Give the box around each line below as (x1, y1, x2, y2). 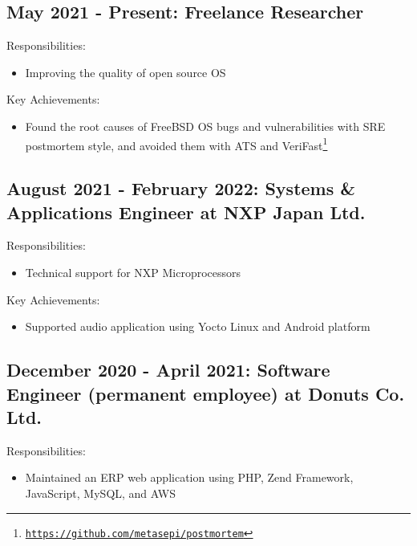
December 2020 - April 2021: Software (6, 357, 330, 382)
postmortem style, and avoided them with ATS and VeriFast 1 (25, 134, 328, 153)
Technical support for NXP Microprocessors (25, 264, 241, 281)
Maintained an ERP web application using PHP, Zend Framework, (25, 469, 354, 486)
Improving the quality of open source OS (25, 63, 226, 80)
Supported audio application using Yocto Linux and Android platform (25, 318, 370, 335)
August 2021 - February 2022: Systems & (6, 176, 356, 201)
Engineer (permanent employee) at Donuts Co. (6, 381, 405, 405)
